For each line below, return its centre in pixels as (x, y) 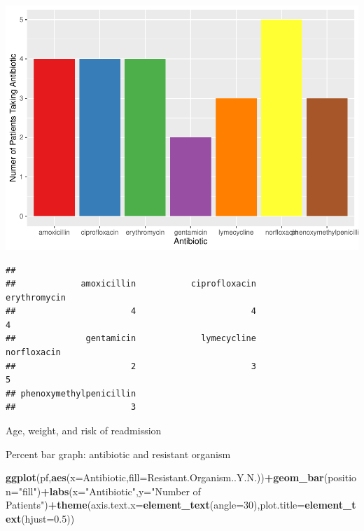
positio (342, 477)
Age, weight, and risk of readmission (84, 430)
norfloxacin (33, 353)
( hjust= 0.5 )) (48, 519)
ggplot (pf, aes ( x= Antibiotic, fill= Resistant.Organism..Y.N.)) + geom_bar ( (167, 477)
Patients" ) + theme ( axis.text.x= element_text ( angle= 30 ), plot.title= (155, 505)
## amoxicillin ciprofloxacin (131, 284)
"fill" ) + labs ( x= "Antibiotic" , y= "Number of (110, 491)
